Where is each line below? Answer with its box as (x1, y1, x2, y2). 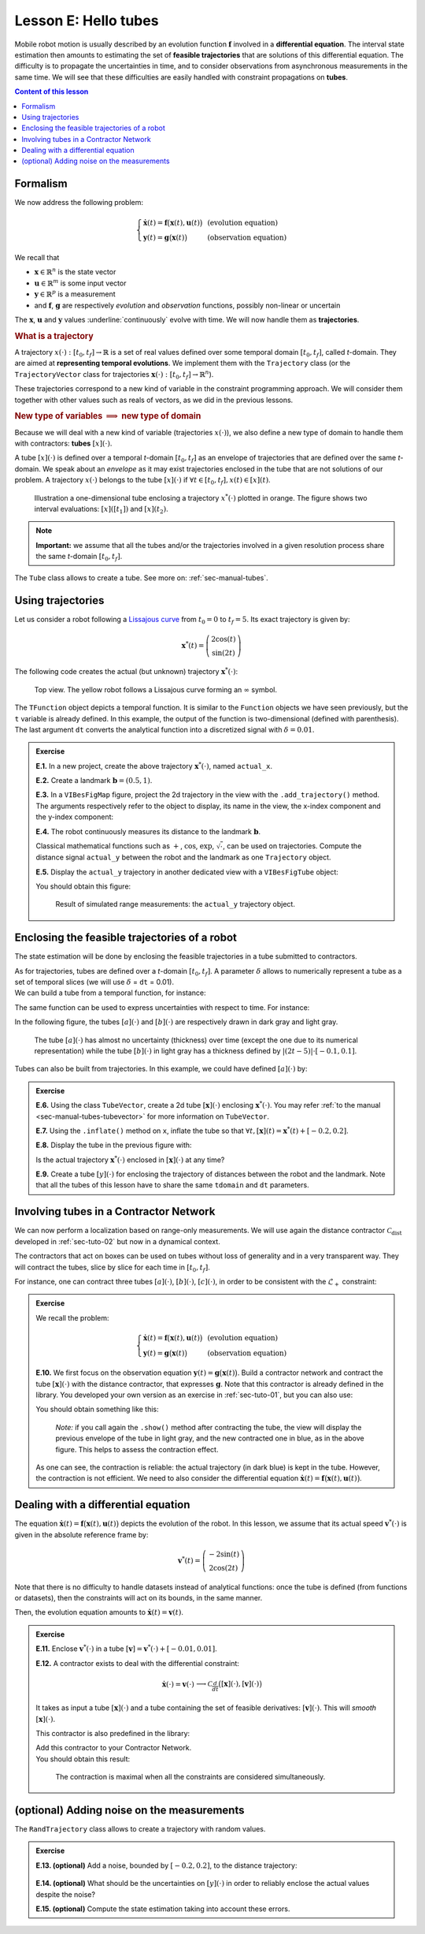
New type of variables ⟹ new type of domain (14, 411, 201, 422)
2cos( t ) (211, 635, 236, 643)
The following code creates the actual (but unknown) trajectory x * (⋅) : (14, 666, 238, 676)
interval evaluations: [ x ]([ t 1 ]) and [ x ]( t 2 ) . (34, 504, 168, 516)
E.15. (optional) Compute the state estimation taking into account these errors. (35, 1904, 290, 1914)
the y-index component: (35, 812, 114, 822)
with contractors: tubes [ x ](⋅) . (14, 438, 113, 448)
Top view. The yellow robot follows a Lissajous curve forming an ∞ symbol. (34, 684, 277, 694)
